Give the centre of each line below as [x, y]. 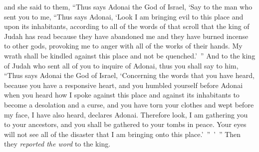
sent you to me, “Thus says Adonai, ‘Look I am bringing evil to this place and [124, 16]
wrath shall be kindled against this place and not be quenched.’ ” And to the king [130, 55]
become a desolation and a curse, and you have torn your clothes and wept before [129, 104]
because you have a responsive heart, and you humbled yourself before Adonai [124, 85]
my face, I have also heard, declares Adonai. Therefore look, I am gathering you [126, 114]
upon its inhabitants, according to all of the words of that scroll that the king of [127, 26]
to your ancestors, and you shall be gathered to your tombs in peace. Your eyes [125, 124]
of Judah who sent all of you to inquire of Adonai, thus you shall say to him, [121, 65]
